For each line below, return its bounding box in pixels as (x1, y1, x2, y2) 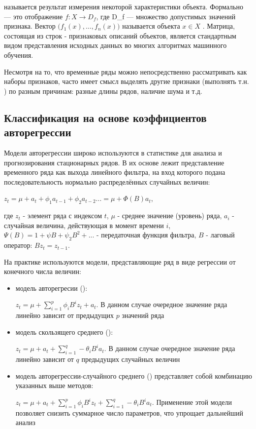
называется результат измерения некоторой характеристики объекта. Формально (4, 1, 243, 11)
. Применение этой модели (152, 397, 232, 407)
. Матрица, (202, 21, 235, 31)
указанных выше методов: (15, 380, 94, 390)
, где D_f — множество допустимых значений (96, 11, 236, 21)
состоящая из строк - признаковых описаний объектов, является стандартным (4, 30, 236, 40)
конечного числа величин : (4, 266, 81, 276)
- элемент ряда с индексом (23, 210, 102, 221)
